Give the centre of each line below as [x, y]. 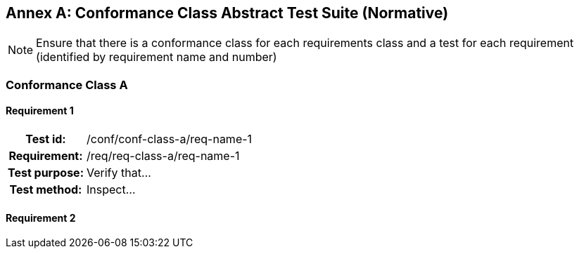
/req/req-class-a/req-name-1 [163, 156]
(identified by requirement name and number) [157, 57]
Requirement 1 [40, 111]
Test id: [46, 139]
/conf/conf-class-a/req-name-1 [169, 139]
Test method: [46, 190]
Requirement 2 [41, 218]
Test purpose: [46, 173]
